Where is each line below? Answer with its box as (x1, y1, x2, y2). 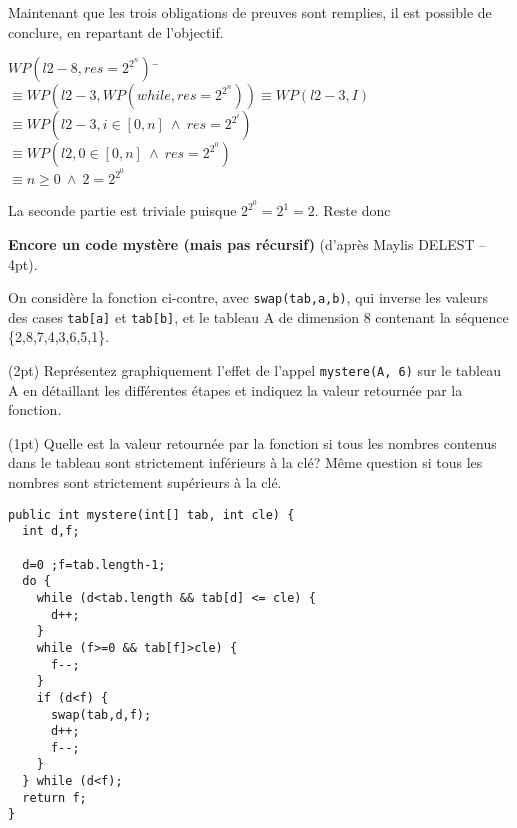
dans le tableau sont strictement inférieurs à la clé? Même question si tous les (8, 452, 483, 473)
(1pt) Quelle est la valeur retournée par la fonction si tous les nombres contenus (8, 432, 497, 453)
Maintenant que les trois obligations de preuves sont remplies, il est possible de (8, 2, 492, 22)
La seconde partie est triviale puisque (8, 200, 237, 221)
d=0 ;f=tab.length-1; (22, 557, 166, 572)
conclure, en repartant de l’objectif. (8, 21, 224, 42)
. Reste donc (314, 200, 391, 221)
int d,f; (22, 524, 80, 539)
